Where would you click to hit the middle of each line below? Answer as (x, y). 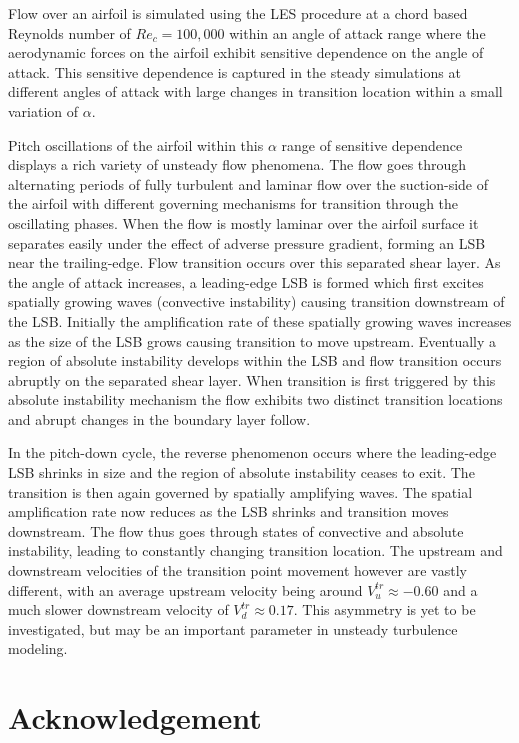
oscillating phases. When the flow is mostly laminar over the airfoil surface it (243, 222)
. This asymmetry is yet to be (384, 609)
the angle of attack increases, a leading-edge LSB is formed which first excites (246, 281)
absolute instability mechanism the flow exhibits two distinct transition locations (255, 399)
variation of (43, 110)
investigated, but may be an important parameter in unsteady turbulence (233, 628)
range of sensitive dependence (372, 144)
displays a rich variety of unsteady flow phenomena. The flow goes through (237, 164)
